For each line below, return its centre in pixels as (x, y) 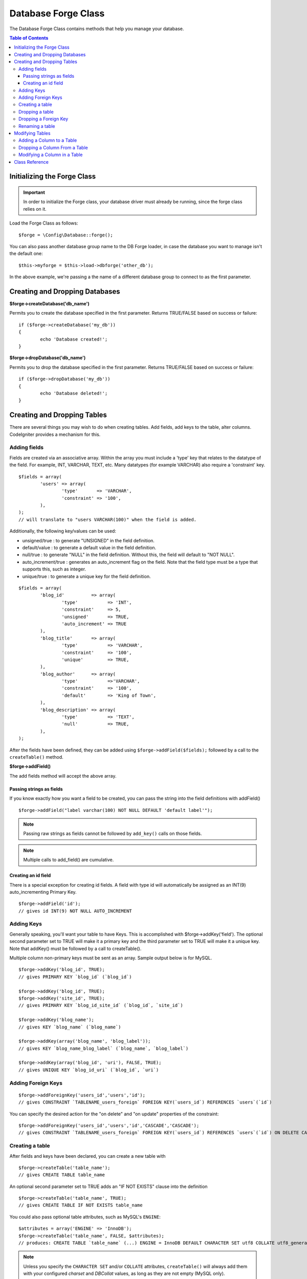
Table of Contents (29, 38)
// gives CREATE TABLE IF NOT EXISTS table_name (81, 1205)
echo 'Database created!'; (74, 339)
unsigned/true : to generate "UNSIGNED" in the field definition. (88, 540)
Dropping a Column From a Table (53, 147)
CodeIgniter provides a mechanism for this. (55, 434)
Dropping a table (36, 112)
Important (34, 192)
